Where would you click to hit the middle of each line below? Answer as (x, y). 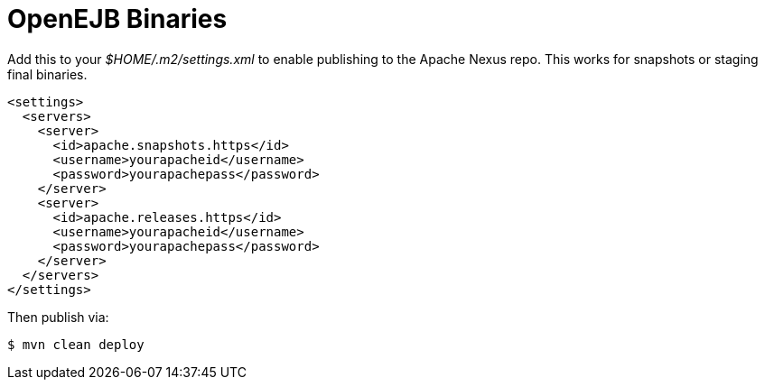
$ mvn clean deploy (76, 344)
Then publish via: (58, 317)
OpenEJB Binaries (117, 19)
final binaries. (47, 74)
